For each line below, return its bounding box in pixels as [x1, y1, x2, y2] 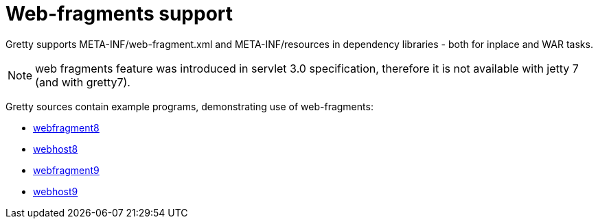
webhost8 [33, 142, 78, 155]
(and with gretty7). [35, 75, 130, 89]
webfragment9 [33, 164, 100, 176]
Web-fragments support [5, 2, 233, 25]
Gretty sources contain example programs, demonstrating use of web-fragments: [5, 100, 373, 112]
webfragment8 [33, 121, 100, 134]
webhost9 [33, 185, 78, 197]
